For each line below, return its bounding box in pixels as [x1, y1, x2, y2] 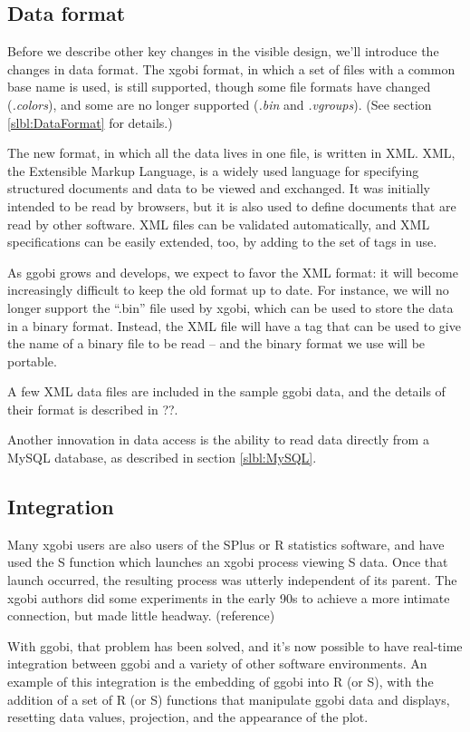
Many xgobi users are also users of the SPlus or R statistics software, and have [7, 534, 445, 553]
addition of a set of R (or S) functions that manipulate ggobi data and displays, [7, 689, 450, 708]
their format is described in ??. [7, 399, 178, 418]
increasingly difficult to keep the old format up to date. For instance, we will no [7, 280, 449, 299]
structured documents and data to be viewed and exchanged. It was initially [7, 179, 430, 198]
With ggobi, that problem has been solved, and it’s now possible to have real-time [7, 636, 463, 655]
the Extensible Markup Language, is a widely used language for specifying [7, 161, 419, 180]
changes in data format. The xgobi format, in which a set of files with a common [7, 59, 456, 78]
